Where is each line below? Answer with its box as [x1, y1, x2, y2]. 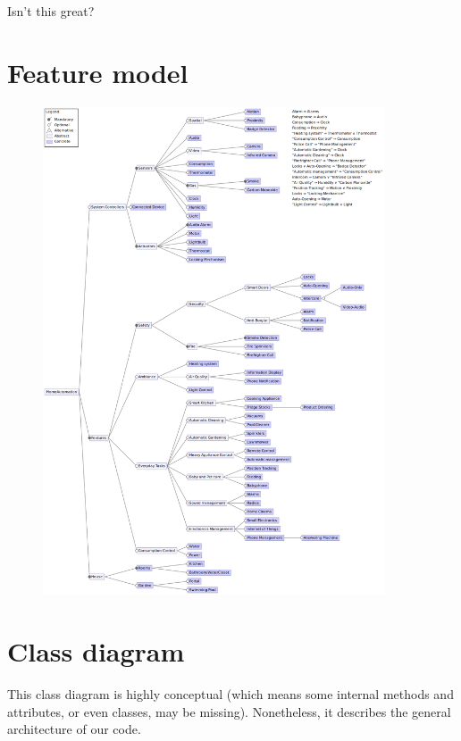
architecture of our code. [7, 720, 141, 738]
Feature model [7, 54, 189, 90]
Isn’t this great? [7, 2, 95, 20]
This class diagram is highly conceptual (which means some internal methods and [7, 684, 454, 703]
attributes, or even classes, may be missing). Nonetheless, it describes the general [7, 702, 451, 720]
